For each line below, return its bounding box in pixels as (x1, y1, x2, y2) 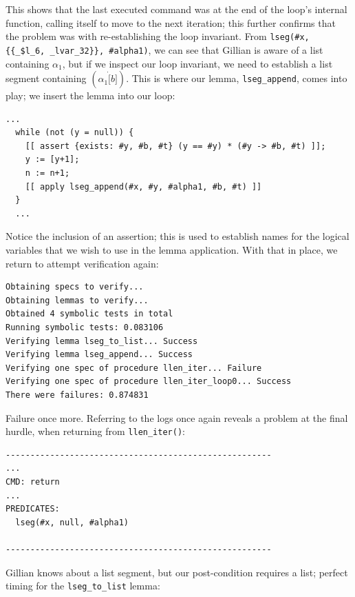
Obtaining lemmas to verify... (6, 295, 149, 305)
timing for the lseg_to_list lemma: (6, 578, 160, 593)
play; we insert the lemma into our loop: (6, 88, 175, 103)
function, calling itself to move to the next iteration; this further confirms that (6, 15, 336, 30)
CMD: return (6, 477, 60, 487)
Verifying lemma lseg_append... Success (6, 350, 193, 360)
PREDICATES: (6, 504, 60, 514)
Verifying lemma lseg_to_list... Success (6, 336, 198, 346)
